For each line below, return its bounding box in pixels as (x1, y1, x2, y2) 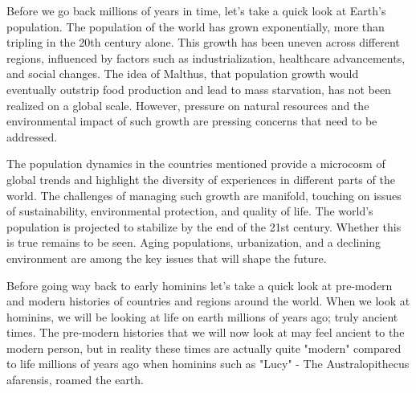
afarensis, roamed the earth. (6, 371, 144, 388)
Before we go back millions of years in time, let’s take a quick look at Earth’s (6, 2, 386, 18)
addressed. (6, 128, 58, 145)
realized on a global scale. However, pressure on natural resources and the (6, 96, 369, 113)
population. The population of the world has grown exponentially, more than (6, 18, 385, 35)
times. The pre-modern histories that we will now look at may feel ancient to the (6, 324, 405, 341)
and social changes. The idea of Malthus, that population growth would (6, 65, 359, 82)
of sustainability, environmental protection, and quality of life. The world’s (6, 203, 373, 219)
